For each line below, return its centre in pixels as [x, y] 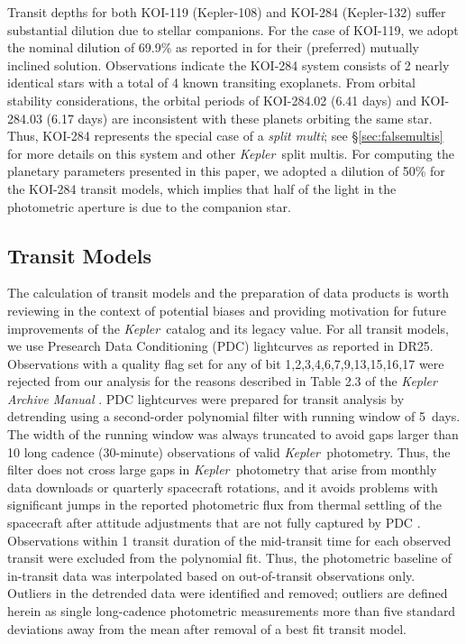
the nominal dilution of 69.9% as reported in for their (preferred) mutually [213, 47]
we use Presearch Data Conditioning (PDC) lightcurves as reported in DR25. [220, 346]
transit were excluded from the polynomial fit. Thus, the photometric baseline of [230, 558]
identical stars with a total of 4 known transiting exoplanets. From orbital [211, 83]
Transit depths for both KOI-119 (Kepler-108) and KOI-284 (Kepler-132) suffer [227, 12]
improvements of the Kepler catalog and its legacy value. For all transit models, [228, 328]
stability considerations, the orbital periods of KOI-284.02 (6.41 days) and [212, 100]
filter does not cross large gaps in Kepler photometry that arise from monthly [222, 469]
